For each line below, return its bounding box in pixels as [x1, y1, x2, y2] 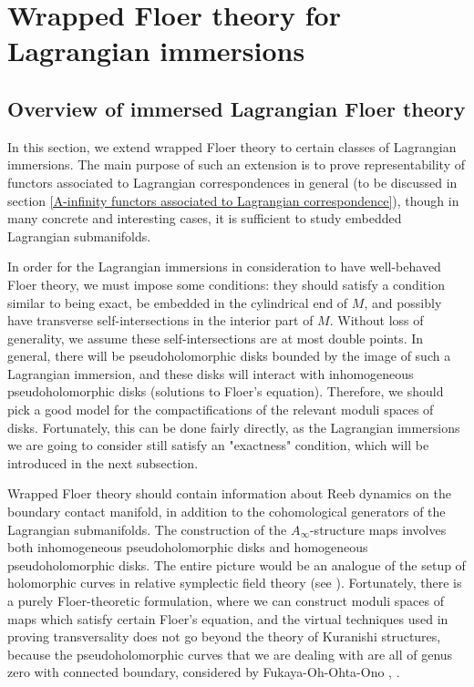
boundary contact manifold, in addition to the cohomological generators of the [7, 502, 446, 521]
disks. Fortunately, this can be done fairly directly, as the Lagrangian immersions [7, 417, 460, 436]
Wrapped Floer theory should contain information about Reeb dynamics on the [7, 484, 451, 503]
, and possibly [364, 292, 442, 312]
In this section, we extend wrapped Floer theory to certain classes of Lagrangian [7, 137, 457, 156]
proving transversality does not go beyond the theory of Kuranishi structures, [7, 627, 441, 646]
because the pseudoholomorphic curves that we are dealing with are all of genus [7, 644, 453, 663]
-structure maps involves [309, 519, 447, 538]
